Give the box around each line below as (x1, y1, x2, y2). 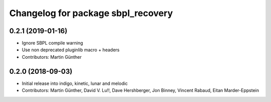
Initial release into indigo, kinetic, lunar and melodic (22, 80, 128, 86)
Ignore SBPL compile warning (22, 40, 83, 46)
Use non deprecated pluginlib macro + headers (22, 47, 120, 53)
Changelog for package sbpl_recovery (9, 8, 173, 19)
